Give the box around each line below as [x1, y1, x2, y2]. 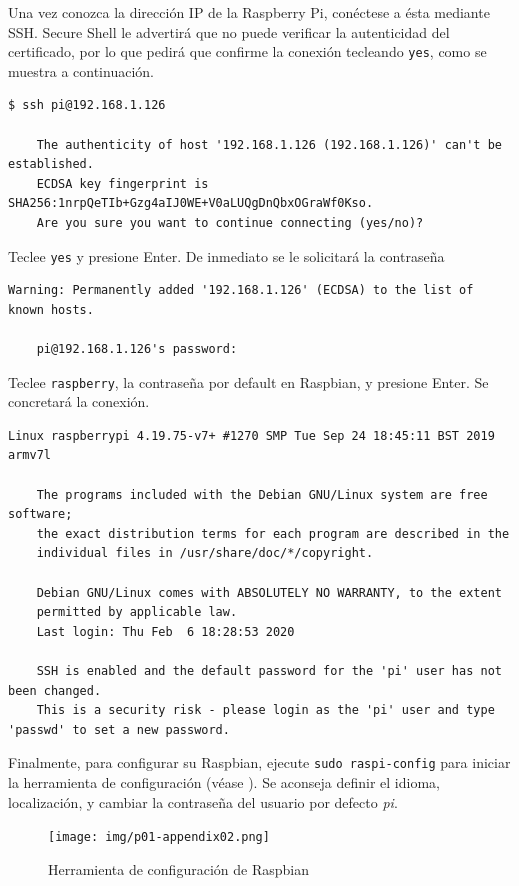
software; [8, 507, 73, 522]
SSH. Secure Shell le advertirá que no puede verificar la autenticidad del [8, 21, 450, 42]
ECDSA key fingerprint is [36, 176, 209, 191]
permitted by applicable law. [36, 605, 238, 620]
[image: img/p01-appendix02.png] [48, 830, 270, 845]
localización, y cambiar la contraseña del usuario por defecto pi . [8, 791, 398, 812]
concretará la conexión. [8, 391, 150, 412]
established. [8, 157, 94, 172]
